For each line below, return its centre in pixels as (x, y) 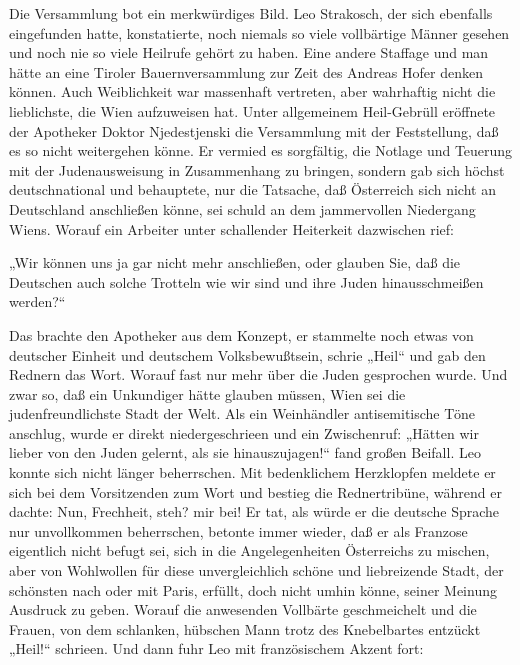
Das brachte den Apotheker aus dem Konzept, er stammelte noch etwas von (241, 334)
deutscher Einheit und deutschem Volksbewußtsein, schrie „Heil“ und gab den (247, 354)
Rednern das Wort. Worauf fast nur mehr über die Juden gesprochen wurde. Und (258, 374)
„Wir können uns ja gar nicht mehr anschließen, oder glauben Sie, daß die (235, 262)
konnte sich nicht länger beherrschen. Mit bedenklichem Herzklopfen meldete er (252, 472)
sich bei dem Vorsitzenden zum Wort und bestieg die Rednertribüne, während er (256, 491)
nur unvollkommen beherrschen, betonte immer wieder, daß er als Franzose (238, 530)
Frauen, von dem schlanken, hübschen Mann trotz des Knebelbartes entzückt (245, 628)
